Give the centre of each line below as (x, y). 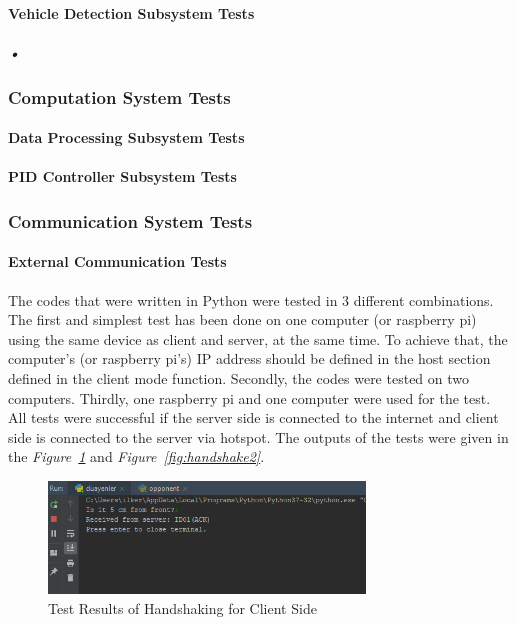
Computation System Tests (119, 96)
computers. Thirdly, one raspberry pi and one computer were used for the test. (249, 397)
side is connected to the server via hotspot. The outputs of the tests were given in (258, 436)
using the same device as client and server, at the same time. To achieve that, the (258, 338)
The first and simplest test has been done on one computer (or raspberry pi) (242, 319)
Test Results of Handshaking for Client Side (182, 607)
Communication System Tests (130, 220)
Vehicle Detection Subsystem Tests (131, 12)
